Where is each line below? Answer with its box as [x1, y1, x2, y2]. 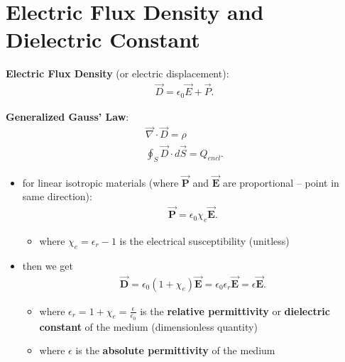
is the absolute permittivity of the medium [75, 343, 275, 358]
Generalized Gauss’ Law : [6, 109, 129, 124]
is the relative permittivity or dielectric [140, 303, 330, 318]
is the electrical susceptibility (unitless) [119, 233, 290, 248]
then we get [22, 258, 73, 273]
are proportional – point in [222, 175, 339, 190]
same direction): [22, 189, 92, 204]
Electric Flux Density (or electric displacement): [6, 66, 229, 81]
